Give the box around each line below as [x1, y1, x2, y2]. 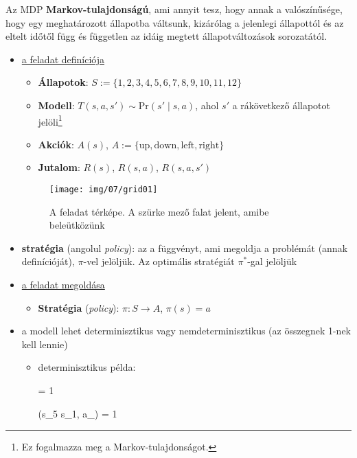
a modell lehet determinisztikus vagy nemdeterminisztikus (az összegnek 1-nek [21, 323, 352, 338]
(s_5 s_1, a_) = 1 [38, 406, 117, 420]
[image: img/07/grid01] [49, 185, 158, 194]
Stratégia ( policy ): [38, 300, 119, 314]
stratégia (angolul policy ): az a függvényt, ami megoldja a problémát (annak [21, 240, 348, 255]
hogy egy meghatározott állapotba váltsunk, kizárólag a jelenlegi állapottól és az [5, 15, 344, 30]
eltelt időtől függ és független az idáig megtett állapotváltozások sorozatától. [5, 29, 327, 43]
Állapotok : [38, 75, 89, 89]
